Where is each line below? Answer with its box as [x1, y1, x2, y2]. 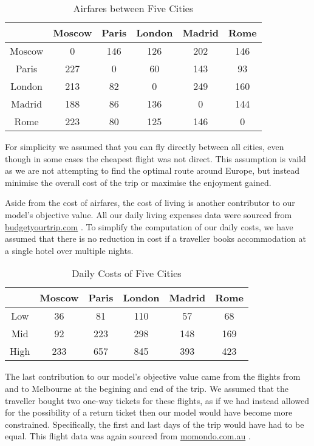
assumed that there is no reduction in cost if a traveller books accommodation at [5, 232, 306, 245]
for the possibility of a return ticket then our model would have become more [5, 406, 293, 419]
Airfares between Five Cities [73, 1, 194, 15]
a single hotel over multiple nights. [5, 244, 134, 256]
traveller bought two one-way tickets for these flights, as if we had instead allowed [5, 394, 309, 407]
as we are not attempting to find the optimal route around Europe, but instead [5, 164, 300, 177]
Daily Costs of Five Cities [72, 266, 182, 281]
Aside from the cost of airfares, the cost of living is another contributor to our [5, 196, 295, 209]
